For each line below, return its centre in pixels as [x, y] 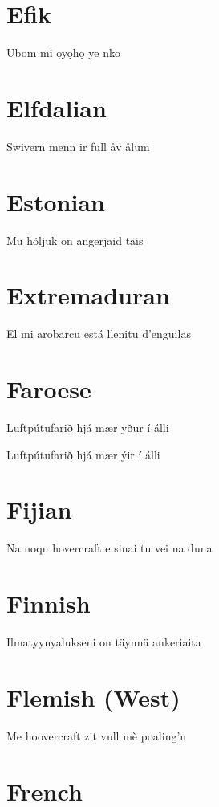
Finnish [49, 603]
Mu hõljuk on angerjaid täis [75, 240]
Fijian [39, 509]
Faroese [49, 389]
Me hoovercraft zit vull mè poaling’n [97, 735]
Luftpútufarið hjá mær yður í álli [88, 427]
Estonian [56, 201]
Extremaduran [88, 295]
